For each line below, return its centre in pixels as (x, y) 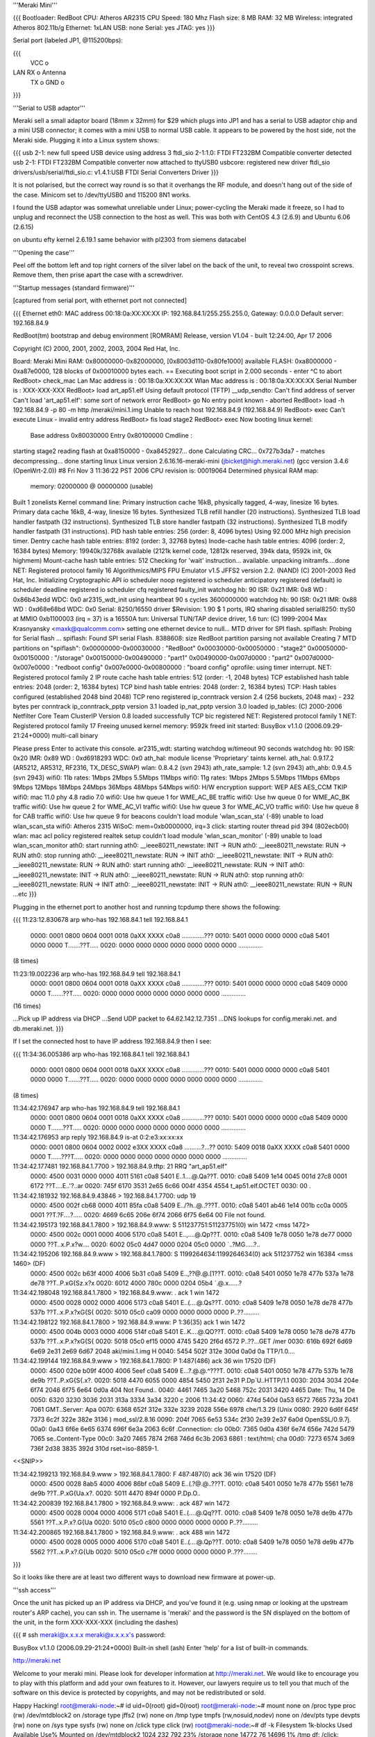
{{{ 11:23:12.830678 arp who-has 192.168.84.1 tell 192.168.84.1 (100, 920)
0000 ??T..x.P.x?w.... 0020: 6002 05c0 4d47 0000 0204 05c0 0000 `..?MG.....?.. (145, 1244)
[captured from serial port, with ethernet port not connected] (100, 301)
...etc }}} (25, 894)
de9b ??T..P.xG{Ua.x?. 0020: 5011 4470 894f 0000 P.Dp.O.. (116, 1493)
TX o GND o (48, 82)
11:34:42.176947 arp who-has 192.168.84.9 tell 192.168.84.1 (97, 1108)
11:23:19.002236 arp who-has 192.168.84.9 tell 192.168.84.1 (97, 973)
